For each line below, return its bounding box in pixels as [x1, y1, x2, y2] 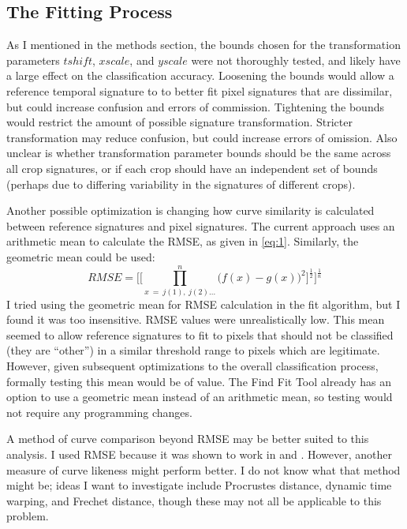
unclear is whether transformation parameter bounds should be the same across [6, 144, 391, 161]
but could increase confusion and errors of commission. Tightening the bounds [6, 98, 384, 114]
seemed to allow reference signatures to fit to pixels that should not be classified [6, 326, 394, 343]
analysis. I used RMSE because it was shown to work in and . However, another [6, 446, 393, 463]
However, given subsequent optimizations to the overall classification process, [6, 358, 379, 374]
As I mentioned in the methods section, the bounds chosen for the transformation [6, 36, 401, 53]
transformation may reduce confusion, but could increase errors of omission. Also [6, 129, 398, 145]
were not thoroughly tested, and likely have [191, 51, 401, 68]
